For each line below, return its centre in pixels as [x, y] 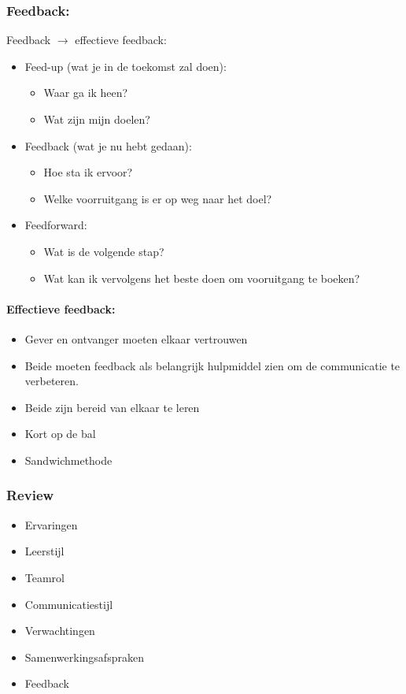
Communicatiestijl [69, 604]
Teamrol [45, 577]
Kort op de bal [60, 434]
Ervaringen [51, 524]
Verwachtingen [60, 631]
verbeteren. [52, 381]
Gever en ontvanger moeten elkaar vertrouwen [136, 338]
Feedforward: [56, 225]
